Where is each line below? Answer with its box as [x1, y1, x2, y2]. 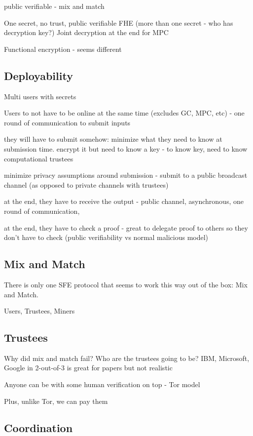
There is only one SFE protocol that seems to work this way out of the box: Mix [4, 279, 248, 289]
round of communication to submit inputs [4, 117, 131, 127]
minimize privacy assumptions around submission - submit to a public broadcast [4, 170, 248, 180]
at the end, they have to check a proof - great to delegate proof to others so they [4, 222, 248, 233]
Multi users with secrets [4, 91, 76, 101]
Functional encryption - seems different [4, 43, 122, 54]
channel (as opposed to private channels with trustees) [4, 179, 169, 190]
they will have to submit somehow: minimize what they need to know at [4, 134, 222, 144]
